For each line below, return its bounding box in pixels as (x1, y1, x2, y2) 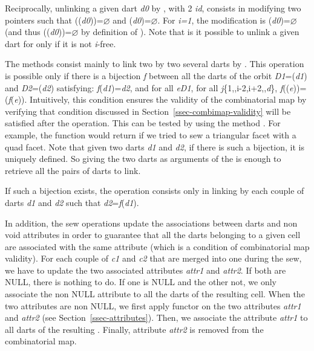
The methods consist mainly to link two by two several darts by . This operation (5, 57, 304, 70)
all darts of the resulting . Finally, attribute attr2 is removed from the (5, 323, 264, 335)
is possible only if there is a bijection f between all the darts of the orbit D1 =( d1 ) (5, 69, 307, 82)
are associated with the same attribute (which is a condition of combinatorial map (5, 240, 310, 253)
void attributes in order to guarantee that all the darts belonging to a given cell (5, 228, 301, 241)
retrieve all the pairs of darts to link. (5, 164, 141, 176)
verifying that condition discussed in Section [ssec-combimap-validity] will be (5, 105, 291, 117)
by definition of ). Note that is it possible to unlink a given (81, 25, 299, 38)
